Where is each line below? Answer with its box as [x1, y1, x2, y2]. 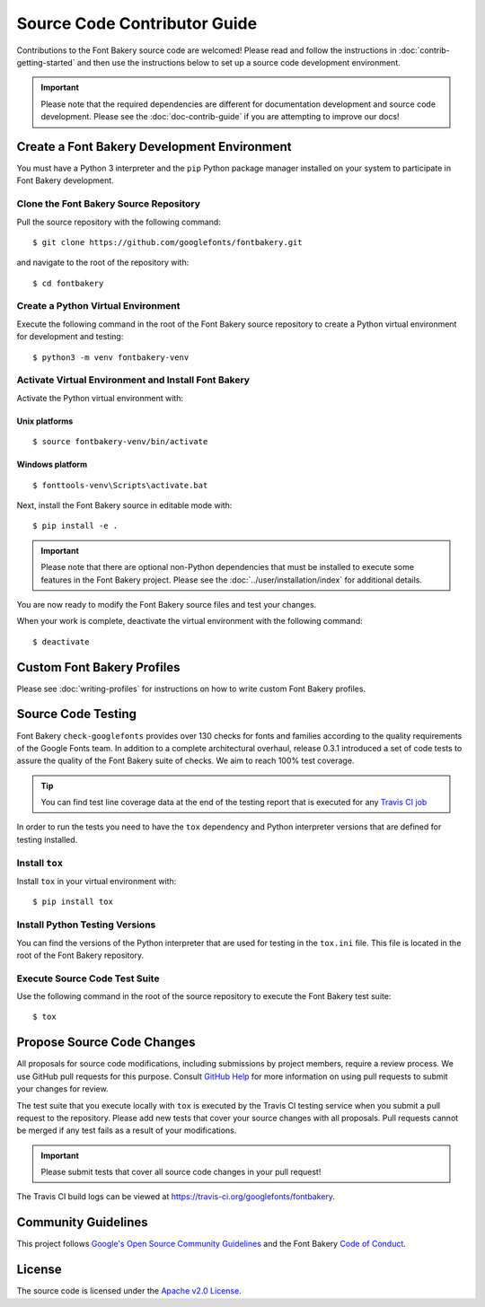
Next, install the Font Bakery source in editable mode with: [16, 499, 233, 511]
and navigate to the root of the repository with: [16, 257, 190, 268]
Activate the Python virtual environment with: [16, 392, 184, 403]
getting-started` [16, 57, 75, 67]
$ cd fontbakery [32, 278, 104, 288]
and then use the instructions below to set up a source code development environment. [76, 57, 401, 67]
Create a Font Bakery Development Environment [16, 139, 292, 154]
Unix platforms [16, 416, 74, 426]
